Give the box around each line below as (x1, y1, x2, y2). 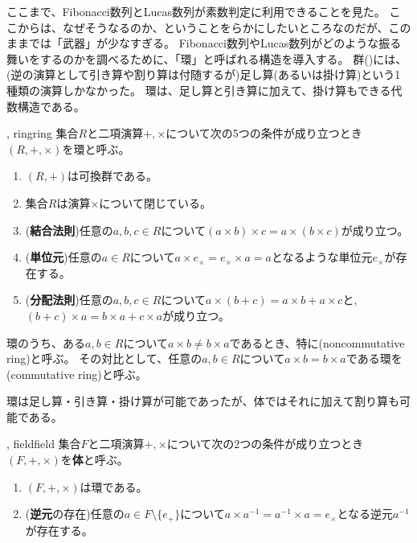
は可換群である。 (67, 167, 157, 184)
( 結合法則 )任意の (25, 221, 113, 238)
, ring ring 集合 (6, 125, 79, 142)
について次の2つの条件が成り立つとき (166, 435, 364, 452)
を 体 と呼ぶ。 (60, 451, 129, 468)
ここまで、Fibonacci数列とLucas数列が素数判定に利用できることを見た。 (6, 3, 386, 19)
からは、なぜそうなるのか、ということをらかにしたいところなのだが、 (17, 19, 389, 35)
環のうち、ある (6, 334, 85, 351)
